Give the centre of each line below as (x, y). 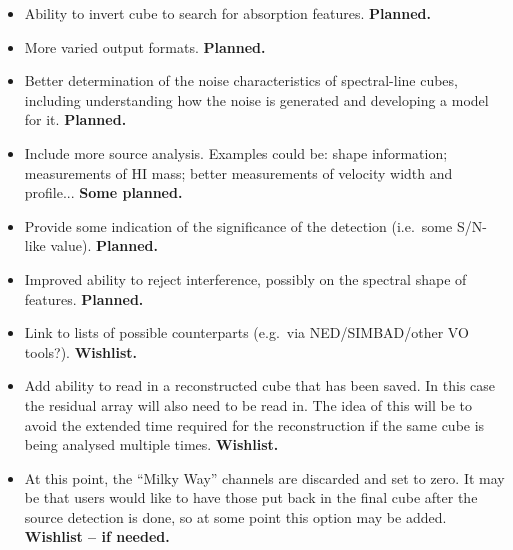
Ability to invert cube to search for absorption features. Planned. (227, 13)
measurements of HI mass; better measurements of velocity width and (238, 172)
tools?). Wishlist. (81, 351)
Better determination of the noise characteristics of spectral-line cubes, (241, 80)
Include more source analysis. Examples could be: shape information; (236, 152)
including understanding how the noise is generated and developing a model (256, 99)
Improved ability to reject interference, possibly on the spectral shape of (245, 278)
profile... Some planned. (103, 192)
